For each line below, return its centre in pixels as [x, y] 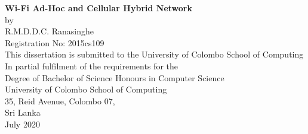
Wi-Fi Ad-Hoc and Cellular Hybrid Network [98, 8]
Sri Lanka [23, 112]
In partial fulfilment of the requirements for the [91, 66]
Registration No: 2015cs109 [55, 42]
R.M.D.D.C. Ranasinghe [50, 31]
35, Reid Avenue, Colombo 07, [60, 100]
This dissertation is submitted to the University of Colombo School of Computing [154, 54]
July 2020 [22, 124]
